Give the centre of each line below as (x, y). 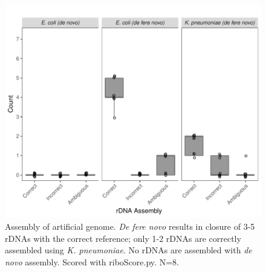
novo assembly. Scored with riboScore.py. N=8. (92, 261)
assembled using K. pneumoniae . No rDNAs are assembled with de (128, 250)
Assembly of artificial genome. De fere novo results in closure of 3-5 (130, 226)
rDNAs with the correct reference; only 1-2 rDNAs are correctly (123, 238)
